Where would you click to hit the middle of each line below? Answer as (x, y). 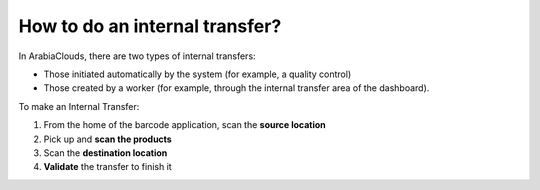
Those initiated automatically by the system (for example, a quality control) (197, 74)
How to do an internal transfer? (150, 26)
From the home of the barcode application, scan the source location (185, 125)
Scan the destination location (105, 152)
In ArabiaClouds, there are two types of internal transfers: (137, 56)
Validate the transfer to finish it (107, 167)
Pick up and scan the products (107, 139)
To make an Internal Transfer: (79, 106)
